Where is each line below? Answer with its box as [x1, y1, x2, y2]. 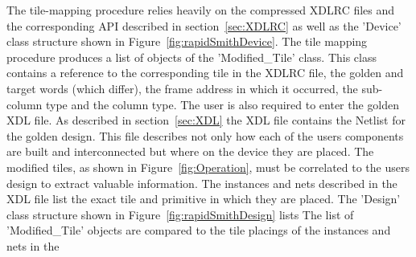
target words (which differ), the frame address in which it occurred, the [6, 80, 358, 96]
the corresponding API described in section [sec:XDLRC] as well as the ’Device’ [6, 17, 402, 34]
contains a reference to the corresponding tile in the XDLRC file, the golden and [6, 64, 404, 81]
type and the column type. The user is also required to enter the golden [45, 96, 400, 112]
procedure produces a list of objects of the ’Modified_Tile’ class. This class [6, 48, 377, 65]
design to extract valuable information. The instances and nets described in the [6, 174, 397, 191]
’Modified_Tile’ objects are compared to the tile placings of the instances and [6, 222, 391, 239]
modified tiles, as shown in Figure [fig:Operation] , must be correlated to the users [6, 158, 410, 175]
